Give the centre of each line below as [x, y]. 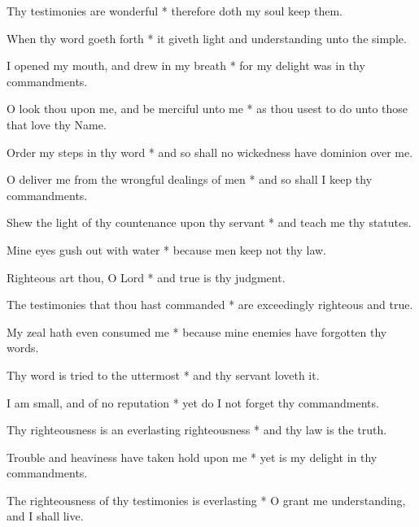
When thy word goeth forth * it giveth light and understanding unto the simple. [207, 38]
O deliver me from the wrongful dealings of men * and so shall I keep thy [190, 179]
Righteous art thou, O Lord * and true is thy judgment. [146, 277]
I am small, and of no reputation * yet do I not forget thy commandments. [193, 402]
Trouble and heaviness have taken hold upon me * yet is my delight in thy [192, 457]
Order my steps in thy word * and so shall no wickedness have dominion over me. [210, 152]
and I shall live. [45, 516]
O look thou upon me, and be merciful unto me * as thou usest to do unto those [207, 109]
